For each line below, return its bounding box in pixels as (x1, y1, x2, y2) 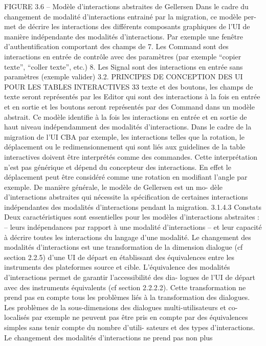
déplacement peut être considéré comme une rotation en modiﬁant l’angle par (4, 171, 248, 182)
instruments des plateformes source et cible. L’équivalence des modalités (4, 262, 230, 272)
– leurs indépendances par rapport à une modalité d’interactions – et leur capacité (4, 222, 262, 232)
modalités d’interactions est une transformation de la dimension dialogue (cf (4, 242, 243, 252)
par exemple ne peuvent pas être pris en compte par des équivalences (32, 312, 248, 322)
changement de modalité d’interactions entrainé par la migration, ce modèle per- (4, 11, 256, 21)
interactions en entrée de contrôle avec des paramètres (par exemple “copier (4, 51, 241, 61)
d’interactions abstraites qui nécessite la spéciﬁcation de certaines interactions (4, 191, 248, 202)
